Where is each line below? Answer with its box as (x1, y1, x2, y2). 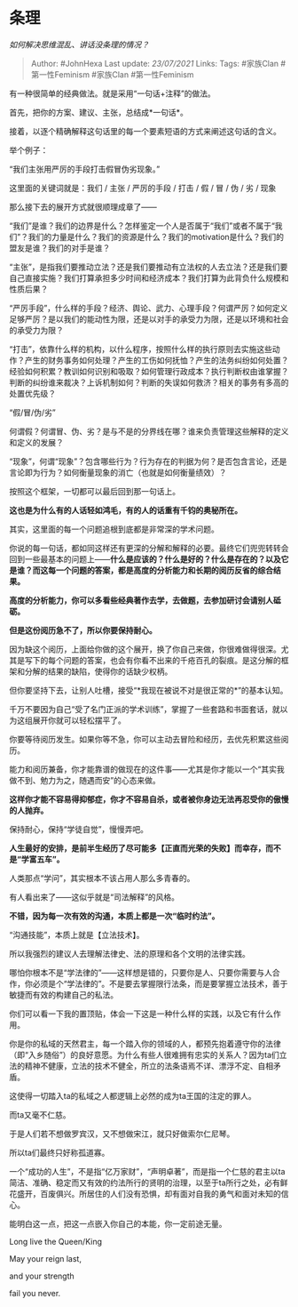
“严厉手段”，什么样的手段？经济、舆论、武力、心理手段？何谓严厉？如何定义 (9, 302, 288, 313)
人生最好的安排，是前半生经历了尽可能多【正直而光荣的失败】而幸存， (9, 842, 266, 854)
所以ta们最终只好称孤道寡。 (9, 1147, 110, 1158)
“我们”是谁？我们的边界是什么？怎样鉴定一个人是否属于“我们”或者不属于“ (9, 220, 275, 231)
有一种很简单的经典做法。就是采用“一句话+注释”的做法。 (9, 88, 216, 99)
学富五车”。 (20, 854, 65, 864)
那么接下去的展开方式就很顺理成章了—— (9, 201, 157, 212)
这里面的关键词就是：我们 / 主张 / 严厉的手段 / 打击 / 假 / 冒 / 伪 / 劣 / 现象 (9, 182, 277, 193)
